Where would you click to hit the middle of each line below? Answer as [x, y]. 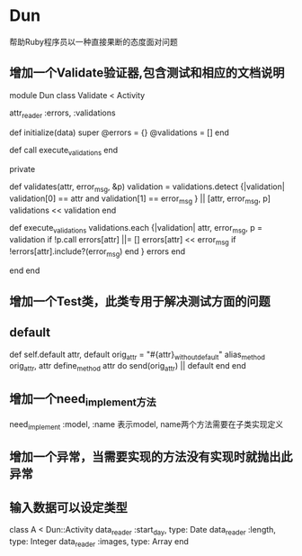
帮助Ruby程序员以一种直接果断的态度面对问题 [93, 41]
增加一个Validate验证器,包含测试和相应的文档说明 [147, 73]
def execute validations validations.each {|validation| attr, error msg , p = [136, 228]
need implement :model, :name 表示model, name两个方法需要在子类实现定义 [147, 425]
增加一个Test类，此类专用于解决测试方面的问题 [140, 301]
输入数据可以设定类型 [68, 507]
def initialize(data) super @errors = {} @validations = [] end [119, 132]
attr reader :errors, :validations [62, 114]
